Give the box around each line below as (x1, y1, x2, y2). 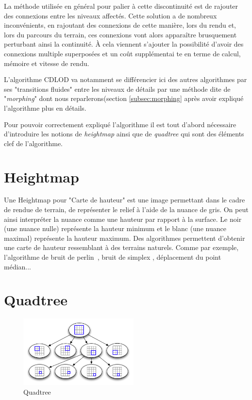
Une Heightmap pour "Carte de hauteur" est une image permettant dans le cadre (4, 195, 245, 205)
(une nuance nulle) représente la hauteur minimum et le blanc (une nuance (4, 223, 226, 233)
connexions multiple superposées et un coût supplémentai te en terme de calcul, (4, 48, 241, 58)
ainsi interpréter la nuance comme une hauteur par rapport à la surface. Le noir (4, 214, 242, 224)
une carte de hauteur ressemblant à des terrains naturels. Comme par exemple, (4, 242, 239, 252)
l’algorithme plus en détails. (4, 102, 86, 113)
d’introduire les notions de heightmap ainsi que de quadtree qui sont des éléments (4, 129, 244, 139)
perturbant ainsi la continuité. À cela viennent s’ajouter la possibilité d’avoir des (4, 39, 244, 49)
